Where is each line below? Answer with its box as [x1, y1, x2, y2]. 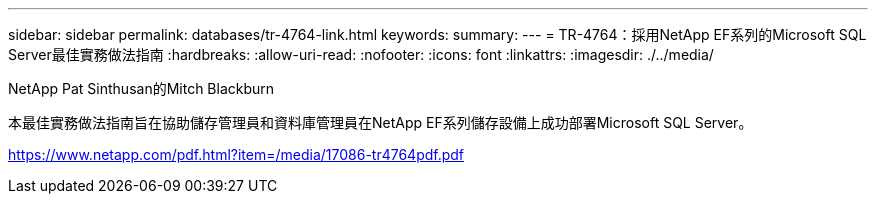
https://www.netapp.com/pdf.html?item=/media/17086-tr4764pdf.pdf [8, 146, 465, 163]
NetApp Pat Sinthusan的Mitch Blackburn [8, 80, 275, 97]
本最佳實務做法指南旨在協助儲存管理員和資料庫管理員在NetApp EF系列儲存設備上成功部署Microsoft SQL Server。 [8, 114, 753, 131]
